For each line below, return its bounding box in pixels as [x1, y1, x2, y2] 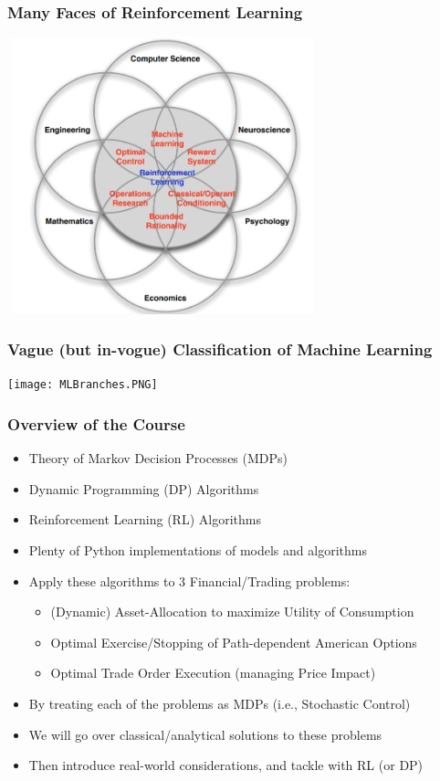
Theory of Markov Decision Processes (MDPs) [28, 449, 288, 468]
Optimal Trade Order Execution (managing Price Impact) [50, 663, 376, 682]
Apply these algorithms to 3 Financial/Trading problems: [28, 571, 351, 590]
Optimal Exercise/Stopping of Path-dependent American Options [50, 632, 417, 651]
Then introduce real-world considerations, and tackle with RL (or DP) [28, 755, 424, 775]
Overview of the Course [7, 412, 185, 435]
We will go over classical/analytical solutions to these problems [28, 724, 382, 744]
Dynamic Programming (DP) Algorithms [28, 479, 259, 498]
